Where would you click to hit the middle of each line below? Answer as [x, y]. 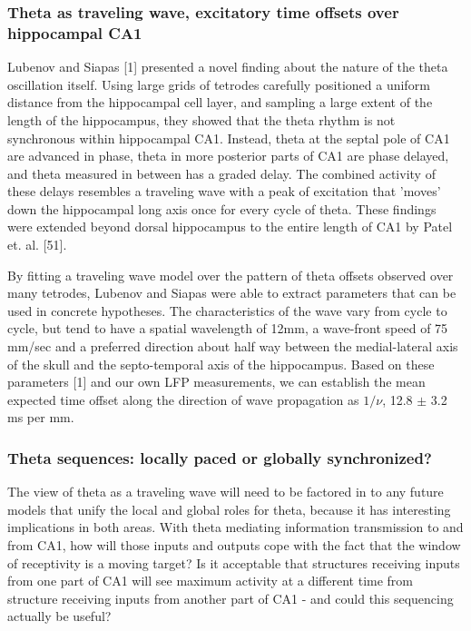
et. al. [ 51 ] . [37, 245]
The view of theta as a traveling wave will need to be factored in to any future [226, 492]
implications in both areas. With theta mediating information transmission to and [235, 527]
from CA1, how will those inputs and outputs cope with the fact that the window [234, 545]
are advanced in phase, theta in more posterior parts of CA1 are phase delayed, [228, 156]
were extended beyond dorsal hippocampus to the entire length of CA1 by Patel [230, 227]
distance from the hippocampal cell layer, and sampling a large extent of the [220, 102]
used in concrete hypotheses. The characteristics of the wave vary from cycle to [227, 310]
